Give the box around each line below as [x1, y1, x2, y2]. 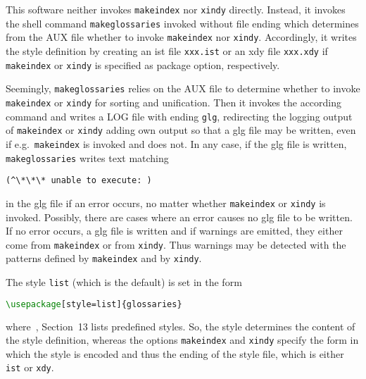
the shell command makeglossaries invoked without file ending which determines [6, 15, 359, 30]
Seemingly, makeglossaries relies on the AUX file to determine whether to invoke [6, 81, 360, 96]
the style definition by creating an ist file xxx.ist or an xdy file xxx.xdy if [6, 43, 328, 58]
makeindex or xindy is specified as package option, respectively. [6, 57, 280, 72]
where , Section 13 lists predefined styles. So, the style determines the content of [6, 318, 355, 333]
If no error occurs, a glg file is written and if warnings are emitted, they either [6, 223, 343, 238]
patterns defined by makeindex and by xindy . [6, 251, 202, 266]
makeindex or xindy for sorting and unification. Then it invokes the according [6, 94, 342, 109]
